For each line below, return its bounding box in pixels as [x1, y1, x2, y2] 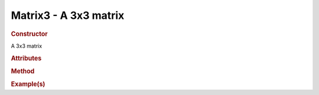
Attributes [11, 54, 42, 62]
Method [11, 67, 35, 75]
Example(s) [11, 80, 45, 89]
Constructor [11, 30, 48, 38]
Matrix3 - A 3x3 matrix [11, 9, 125, 22]
